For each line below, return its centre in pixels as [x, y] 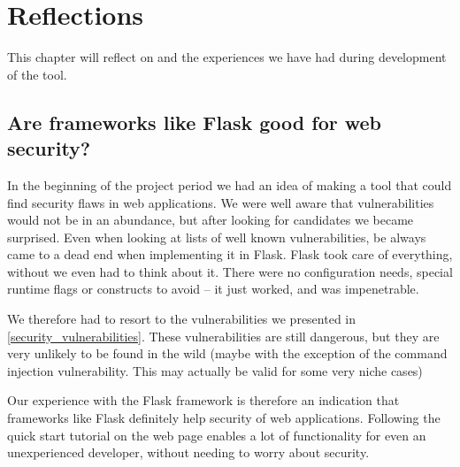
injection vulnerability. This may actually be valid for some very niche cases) [215, 370]
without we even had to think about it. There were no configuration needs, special [230, 271]
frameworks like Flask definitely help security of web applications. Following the [224, 418]
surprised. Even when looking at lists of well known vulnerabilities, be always [217, 237]
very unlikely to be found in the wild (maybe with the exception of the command [227, 353]
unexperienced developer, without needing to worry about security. [188, 452]
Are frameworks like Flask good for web [194, 122]
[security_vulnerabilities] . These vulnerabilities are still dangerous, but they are [223, 336]
